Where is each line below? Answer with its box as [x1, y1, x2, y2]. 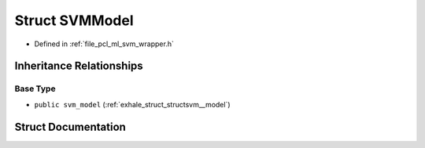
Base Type [14, 83, 56, 94]
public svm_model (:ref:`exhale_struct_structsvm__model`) [34, 99, 231, 109]
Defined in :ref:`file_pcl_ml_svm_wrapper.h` [34, 39, 175, 49]
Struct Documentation [14, 120, 126, 133]
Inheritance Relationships [14, 60, 143, 73]
